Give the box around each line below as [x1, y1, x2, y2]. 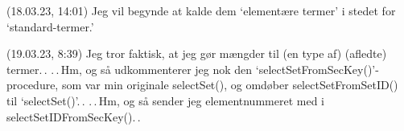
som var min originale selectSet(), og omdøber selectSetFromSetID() [61, 76, 398, 93]
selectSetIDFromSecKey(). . [6, 108, 141, 125]
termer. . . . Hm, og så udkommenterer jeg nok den [6, 60, 253, 77]
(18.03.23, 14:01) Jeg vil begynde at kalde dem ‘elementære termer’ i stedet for [6, 2, 396, 18]
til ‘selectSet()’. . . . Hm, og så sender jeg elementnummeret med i [6, 92, 324, 108]
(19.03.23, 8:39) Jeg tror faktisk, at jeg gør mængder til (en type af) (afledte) [6, 45, 387, 62]
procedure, [6, 76, 59, 93]
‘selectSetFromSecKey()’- [255, 60, 379, 77]
